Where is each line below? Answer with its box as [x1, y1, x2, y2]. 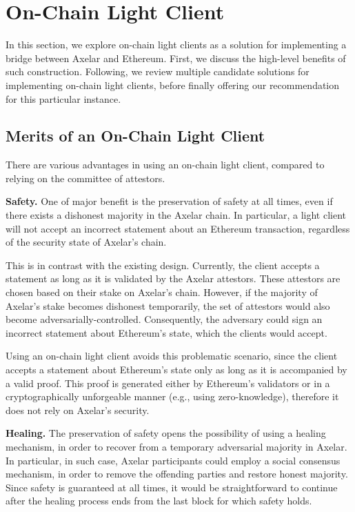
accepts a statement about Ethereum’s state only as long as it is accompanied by [6, 362, 347, 377]
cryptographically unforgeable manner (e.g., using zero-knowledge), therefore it [6, 389, 339, 404]
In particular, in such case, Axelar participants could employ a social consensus [6, 453, 341, 467]
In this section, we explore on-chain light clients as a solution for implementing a [6, 37, 347, 52]
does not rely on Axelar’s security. [6, 402, 150, 417]
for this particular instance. [6, 91, 121, 106]
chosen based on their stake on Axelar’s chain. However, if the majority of [6, 285, 318, 299]
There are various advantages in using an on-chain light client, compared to [6, 157, 325, 172]
